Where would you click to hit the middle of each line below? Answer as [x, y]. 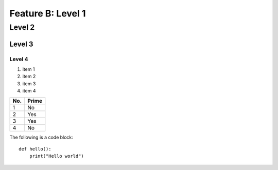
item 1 [29, 69]
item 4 [29, 91]
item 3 [29, 83]
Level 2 [22, 27]
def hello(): [35, 149]
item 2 [29, 77]
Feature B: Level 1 [48, 13]
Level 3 [21, 44]
